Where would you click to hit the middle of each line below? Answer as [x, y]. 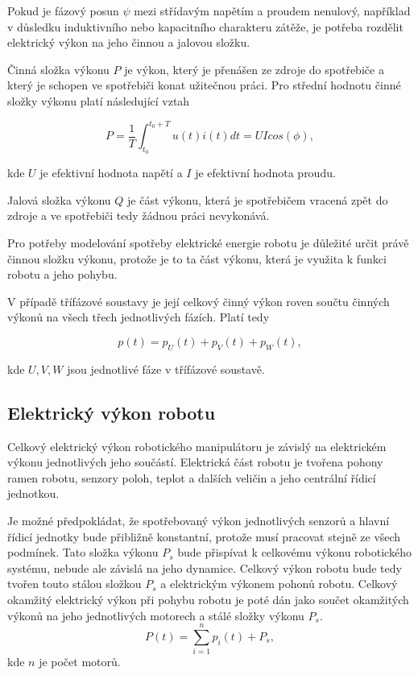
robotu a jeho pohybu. [62, 274]
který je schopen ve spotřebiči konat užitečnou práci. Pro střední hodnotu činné [204, 85]
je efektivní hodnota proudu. [265, 173]
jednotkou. [33, 493]
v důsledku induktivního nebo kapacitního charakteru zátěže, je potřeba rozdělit [205, 26]
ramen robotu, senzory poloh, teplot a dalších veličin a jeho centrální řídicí [192, 477]
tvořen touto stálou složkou [74, 584]
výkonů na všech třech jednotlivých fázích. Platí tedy [139, 317]
